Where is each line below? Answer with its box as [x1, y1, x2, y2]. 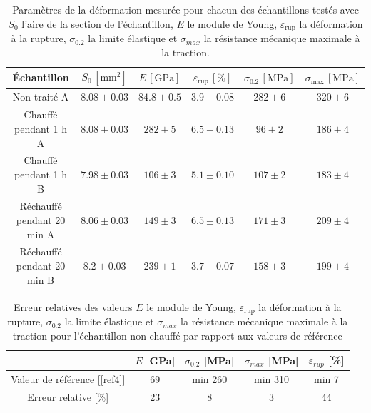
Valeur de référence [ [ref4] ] [11, 372, 126, 387]
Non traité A [12, 89, 69, 104]
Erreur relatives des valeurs [13, 299, 133, 314]
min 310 [253, 372, 289, 387]
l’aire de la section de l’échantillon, [21, 16, 173, 31]
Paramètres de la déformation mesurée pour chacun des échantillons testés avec [12, 2, 359, 16]
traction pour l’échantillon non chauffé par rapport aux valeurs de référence [12, 327, 342, 342]
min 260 [192, 372, 228, 387]
